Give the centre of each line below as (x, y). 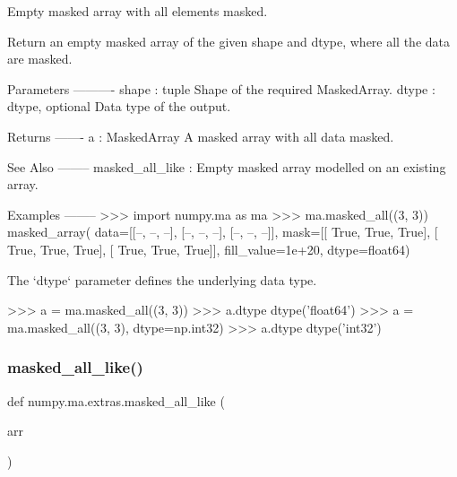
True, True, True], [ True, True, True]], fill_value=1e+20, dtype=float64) (209, 249)
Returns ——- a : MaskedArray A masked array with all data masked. (201, 136)
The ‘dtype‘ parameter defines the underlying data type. (162, 279)
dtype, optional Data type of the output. (119, 106)
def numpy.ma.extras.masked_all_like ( (116, 400)
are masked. (40, 59)
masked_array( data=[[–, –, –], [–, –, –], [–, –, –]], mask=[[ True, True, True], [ (223, 232)
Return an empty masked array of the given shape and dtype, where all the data (229, 41)
